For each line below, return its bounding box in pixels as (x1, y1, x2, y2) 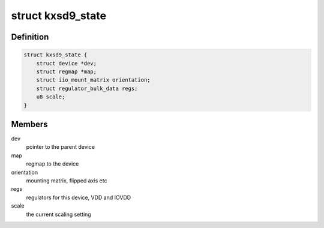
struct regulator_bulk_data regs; (36, 85, 138, 92)
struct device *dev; (36, 60, 97, 67)
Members (11, 119, 48, 129)
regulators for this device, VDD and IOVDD (26, 194, 131, 201)
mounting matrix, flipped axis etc (26, 177, 107, 184)
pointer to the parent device (26, 143, 95, 151)
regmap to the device (26, 160, 79, 167)
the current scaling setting (26, 211, 91, 218)
